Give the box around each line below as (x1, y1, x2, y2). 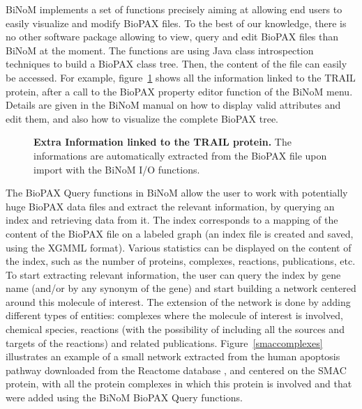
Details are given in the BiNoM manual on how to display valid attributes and (6, 98, 341, 112)
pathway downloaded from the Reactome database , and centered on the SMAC (6, 362, 347, 377)
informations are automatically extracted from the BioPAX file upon (33, 148, 327, 162)
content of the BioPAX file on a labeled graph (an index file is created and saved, (6, 226, 354, 240)
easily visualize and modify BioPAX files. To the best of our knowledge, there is (6, 15, 347, 30)
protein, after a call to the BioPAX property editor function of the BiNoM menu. (6, 84, 353, 98)
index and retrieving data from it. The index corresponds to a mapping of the (6, 213, 338, 227)
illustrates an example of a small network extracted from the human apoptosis (6, 349, 340, 364)
